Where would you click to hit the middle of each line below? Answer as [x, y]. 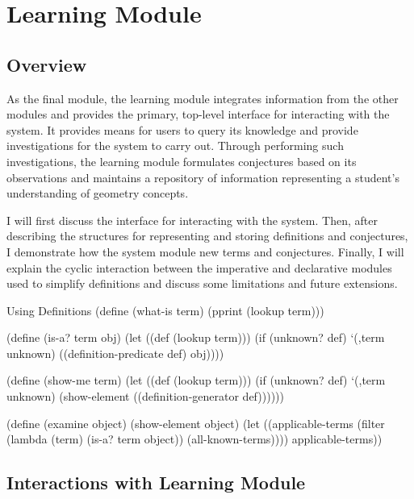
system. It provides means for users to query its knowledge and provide [182, 129]
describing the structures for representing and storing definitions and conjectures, [207, 236]
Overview [47, 64]
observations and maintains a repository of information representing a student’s [203, 177]
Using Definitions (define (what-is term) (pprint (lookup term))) [165, 310]
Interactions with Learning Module [156, 482]
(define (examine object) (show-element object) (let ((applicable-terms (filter [196, 423]
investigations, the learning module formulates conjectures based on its [182, 161]
